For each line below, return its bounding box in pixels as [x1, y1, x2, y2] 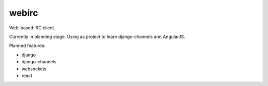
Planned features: [9, 43, 46, 49]
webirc [9, 7, 38, 18]
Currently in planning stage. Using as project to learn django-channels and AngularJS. [9, 34, 186, 40]
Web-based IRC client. [9, 25, 56, 31]
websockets [21, 66, 47, 72]
